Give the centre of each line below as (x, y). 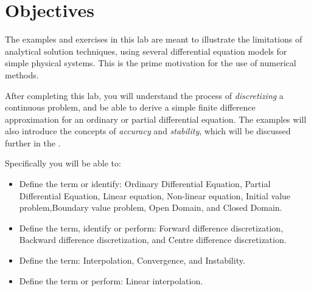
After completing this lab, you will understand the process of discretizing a (144, 95)
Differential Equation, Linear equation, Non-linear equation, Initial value (155, 195)
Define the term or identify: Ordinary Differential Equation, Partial (145, 184)
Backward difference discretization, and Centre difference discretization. (153, 240)
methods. (22, 74)
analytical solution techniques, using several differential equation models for (146, 51)
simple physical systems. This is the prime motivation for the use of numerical (151, 63)
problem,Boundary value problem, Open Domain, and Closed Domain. (151, 207)
